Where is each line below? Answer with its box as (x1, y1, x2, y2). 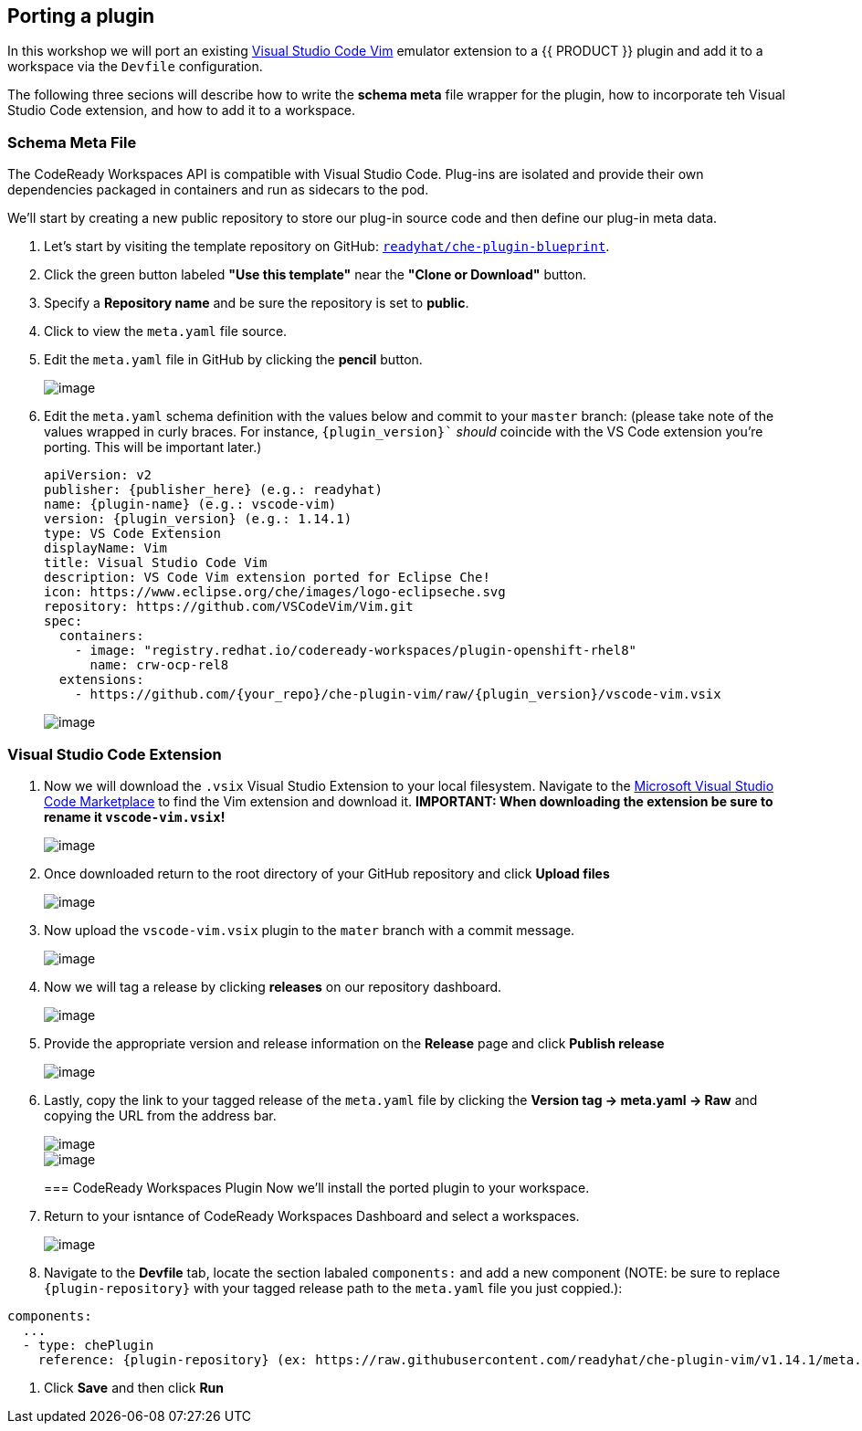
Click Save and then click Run (44, 1379, 225, 1395)
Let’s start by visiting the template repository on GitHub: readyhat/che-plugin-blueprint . (44, 238, 610, 255)
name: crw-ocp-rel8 (89, 658, 229, 673)
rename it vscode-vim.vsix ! (44, 808, 226, 825)
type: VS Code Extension (44, 526, 221, 542)
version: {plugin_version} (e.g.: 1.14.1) (44, 511, 352, 527)
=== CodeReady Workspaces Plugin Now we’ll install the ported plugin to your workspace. (44, 1179, 590, 1195)
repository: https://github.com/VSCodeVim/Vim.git (44, 599, 414, 615)
